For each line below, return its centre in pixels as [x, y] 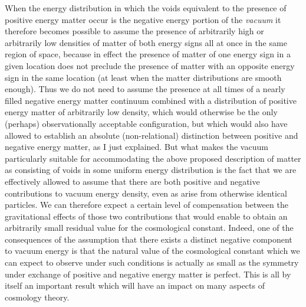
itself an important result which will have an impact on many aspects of [135, 285]
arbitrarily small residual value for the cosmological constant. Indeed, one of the [149, 228]
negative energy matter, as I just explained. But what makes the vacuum [136, 147]
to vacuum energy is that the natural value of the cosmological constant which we [152, 251]
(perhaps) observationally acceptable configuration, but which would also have [146, 123]
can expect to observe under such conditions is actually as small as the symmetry [152, 262]
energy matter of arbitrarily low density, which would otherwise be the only [141, 112]
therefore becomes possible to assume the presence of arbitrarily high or [134, 31]
